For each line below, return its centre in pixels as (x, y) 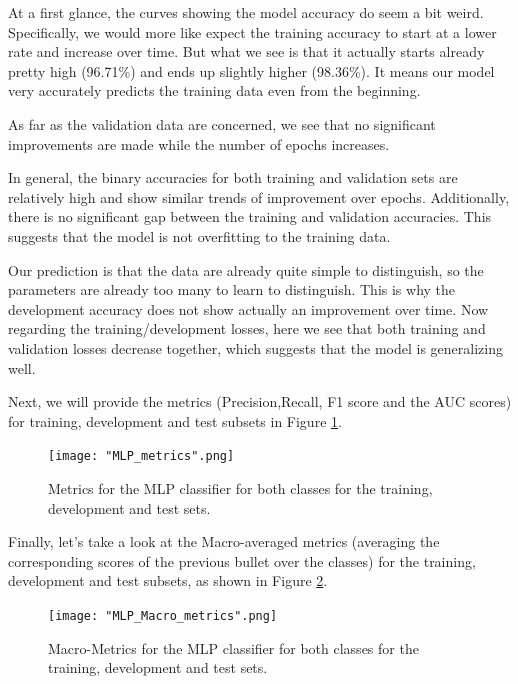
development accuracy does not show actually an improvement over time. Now (248, 308)
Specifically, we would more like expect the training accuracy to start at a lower (252, 31)
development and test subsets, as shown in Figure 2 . (168, 580)
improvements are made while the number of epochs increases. (199, 143)
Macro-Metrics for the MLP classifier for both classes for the (233, 647)
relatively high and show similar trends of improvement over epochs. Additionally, (259, 196)
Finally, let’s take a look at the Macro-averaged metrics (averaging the (224, 541)
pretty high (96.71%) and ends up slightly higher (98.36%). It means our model (251, 70)
